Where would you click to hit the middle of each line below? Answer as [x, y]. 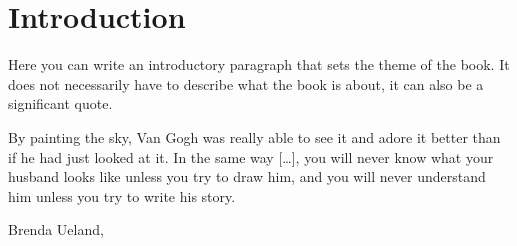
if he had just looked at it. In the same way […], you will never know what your [251, 156]
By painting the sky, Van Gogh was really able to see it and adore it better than [254, 136]
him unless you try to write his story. [122, 195]
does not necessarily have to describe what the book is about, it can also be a [246, 83]
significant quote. [60, 103]
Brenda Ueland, [56, 229]
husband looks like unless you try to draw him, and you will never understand [247, 176]
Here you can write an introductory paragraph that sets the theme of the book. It [259, 64]
